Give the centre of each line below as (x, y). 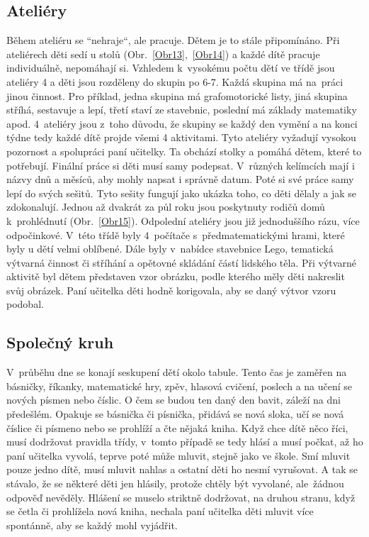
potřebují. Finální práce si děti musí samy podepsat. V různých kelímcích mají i (181, 165)
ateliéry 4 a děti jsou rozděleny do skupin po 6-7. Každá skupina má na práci (175, 81)
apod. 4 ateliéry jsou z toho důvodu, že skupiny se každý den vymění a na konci (182, 123)
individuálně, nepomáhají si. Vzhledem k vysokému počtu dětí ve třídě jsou (171, 68)
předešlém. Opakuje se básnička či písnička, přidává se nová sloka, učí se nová (175, 414)
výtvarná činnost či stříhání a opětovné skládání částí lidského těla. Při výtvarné (181, 262)
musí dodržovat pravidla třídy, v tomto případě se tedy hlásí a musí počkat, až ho (185, 442)
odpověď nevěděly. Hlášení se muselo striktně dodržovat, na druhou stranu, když (181, 497)
